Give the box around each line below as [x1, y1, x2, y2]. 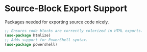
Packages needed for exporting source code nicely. [4, 19, 109, 25]
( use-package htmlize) [4, 33, 51, 38]
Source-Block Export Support [4, 3, 127, 14]
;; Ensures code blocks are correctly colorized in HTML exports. [4, 28, 143, 33]
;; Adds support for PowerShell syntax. [4, 37, 89, 42]
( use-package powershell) [4, 42, 57, 47]
